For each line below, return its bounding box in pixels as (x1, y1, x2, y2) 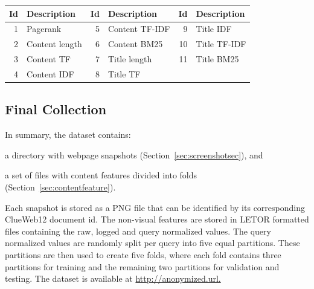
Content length (27, 37, 82, 50)
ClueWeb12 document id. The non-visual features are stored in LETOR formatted (5, 213, 309, 226)
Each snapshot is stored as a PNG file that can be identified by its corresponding (5, 201, 305, 213)
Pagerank (27, 22, 62, 35)
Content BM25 (107, 37, 163, 50)
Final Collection (5, 100, 107, 119)
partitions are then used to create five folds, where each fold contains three (5, 248, 281, 261)
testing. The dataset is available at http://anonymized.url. (5, 272, 221, 285)
